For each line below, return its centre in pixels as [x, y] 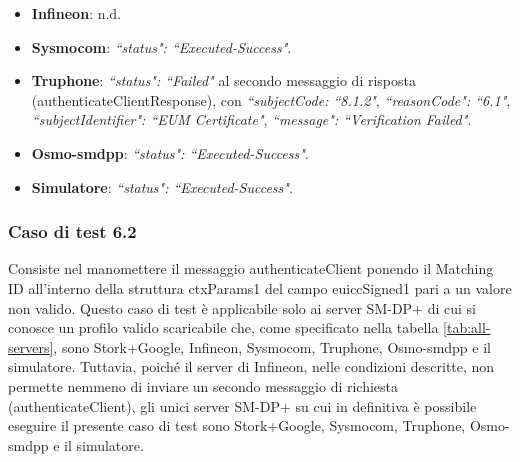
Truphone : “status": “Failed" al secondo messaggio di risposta [223, 80]
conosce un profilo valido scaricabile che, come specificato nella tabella [223, 327]
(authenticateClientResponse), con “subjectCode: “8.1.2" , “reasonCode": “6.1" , [271, 99]
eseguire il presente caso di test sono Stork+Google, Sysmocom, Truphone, [237, 425]
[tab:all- [467, 327]
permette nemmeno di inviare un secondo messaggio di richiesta [203, 385]
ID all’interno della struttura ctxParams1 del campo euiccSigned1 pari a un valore [260, 287]
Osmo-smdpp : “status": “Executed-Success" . [170, 152]
